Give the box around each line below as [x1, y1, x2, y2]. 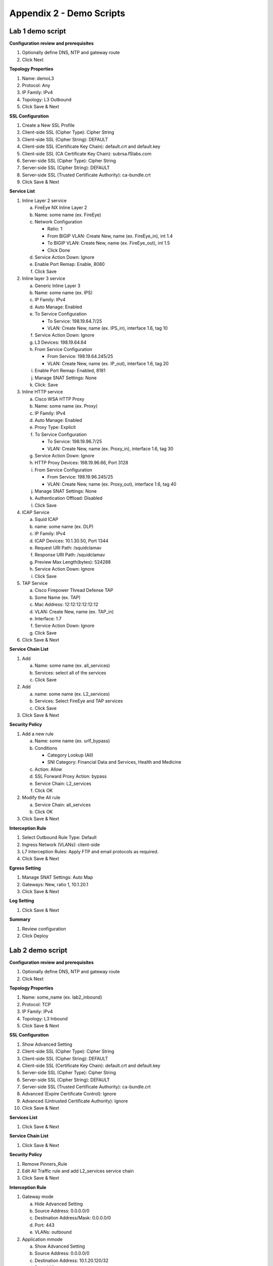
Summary [9, 917, 30, 923]
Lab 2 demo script [9, 946, 68, 955]
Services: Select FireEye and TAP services [34, 698, 123, 704]
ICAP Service [22, 509, 50, 516]
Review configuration [22, 926, 67, 932]
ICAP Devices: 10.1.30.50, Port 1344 [34, 537, 109, 544]
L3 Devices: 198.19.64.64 [34, 339, 87, 345]
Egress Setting [9, 865, 41, 871]
